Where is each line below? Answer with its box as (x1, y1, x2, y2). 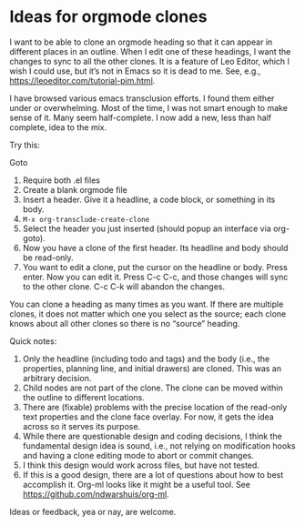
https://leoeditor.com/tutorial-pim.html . (9, 75, 156, 86)
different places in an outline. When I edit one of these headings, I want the (9, 46, 291, 56)
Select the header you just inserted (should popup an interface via (22, 223, 271, 234)
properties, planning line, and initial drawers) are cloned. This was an (22, 362, 282, 374)
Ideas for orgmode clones (9, 6, 208, 27)
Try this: (9, 139, 41, 150)
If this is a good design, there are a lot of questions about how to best (22, 469, 284, 480)
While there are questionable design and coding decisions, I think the (22, 430, 282, 441)
